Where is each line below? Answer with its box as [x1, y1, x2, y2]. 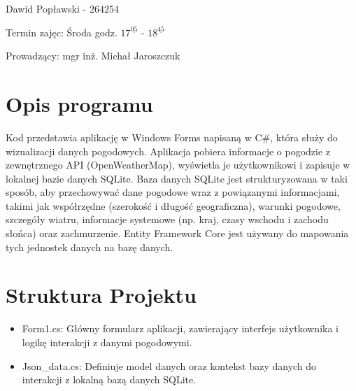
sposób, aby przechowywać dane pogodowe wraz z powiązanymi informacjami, [6, 185, 340, 199]
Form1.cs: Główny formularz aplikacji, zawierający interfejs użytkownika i [22, 321, 339, 336]
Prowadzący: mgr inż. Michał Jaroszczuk [6, 48, 180, 63]
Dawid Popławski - [6, 1, 87, 15]
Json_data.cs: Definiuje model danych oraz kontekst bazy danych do [22, 358, 317, 373]
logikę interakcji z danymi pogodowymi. [22, 334, 192, 349]
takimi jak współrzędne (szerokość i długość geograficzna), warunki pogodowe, [6, 198, 341, 213]
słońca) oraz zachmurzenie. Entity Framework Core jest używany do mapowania [6, 226, 349, 241]
